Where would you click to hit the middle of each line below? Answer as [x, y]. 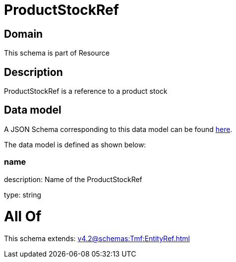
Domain [24, 34]
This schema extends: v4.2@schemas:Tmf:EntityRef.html [97, 239]
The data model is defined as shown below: [75, 144]
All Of [23, 217]
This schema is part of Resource [57, 53]
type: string [23, 195]
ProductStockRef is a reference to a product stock [86, 91]
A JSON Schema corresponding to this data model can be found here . [118, 129]
